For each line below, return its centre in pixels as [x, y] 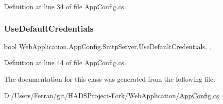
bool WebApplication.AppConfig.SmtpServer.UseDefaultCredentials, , [108, 46]
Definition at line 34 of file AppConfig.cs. [65, 6]
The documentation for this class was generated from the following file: [110, 79]
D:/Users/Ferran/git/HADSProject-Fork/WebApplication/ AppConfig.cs [111, 95]
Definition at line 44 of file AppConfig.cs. [65, 62]
